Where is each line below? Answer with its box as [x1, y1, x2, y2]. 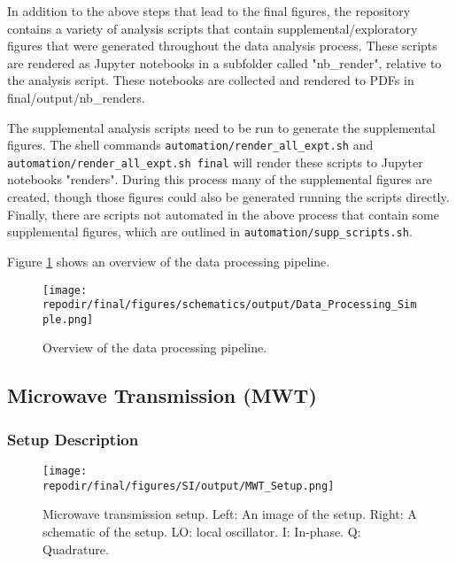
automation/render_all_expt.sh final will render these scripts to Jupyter [7, 152, 423, 171]
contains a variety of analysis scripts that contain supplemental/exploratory [7, 19, 418, 37]
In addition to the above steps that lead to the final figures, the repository [7, 2, 411, 19]
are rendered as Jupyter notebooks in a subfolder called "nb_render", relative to [7, 53, 442, 72]
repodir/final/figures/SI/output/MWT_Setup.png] [43, 479, 335, 492]
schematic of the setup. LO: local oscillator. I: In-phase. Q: [43, 522, 361, 540]
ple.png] [43, 313, 94, 326]
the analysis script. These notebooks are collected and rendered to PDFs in [7, 71, 414, 89]
